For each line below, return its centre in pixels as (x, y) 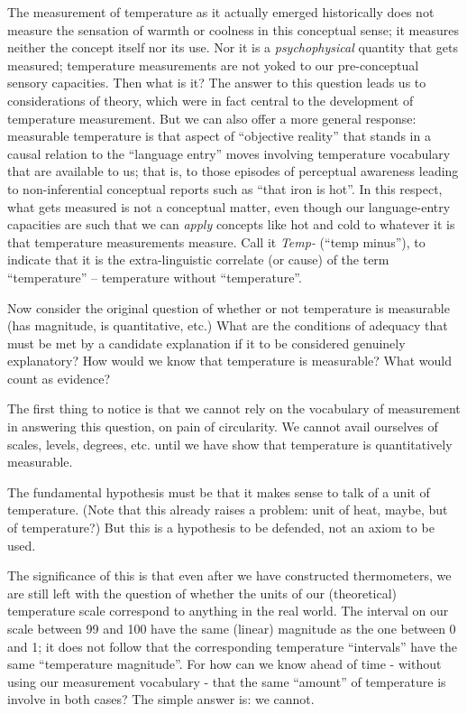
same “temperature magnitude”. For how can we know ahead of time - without (224, 664)
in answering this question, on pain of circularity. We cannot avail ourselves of (223, 427)
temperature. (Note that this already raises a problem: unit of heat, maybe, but (228, 510)
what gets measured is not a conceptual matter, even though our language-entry (229, 206)
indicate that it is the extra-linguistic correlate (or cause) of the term (198, 260)
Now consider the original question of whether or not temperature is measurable (229, 307)
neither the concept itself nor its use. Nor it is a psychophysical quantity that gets (233, 47)
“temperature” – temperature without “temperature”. (155, 277)
